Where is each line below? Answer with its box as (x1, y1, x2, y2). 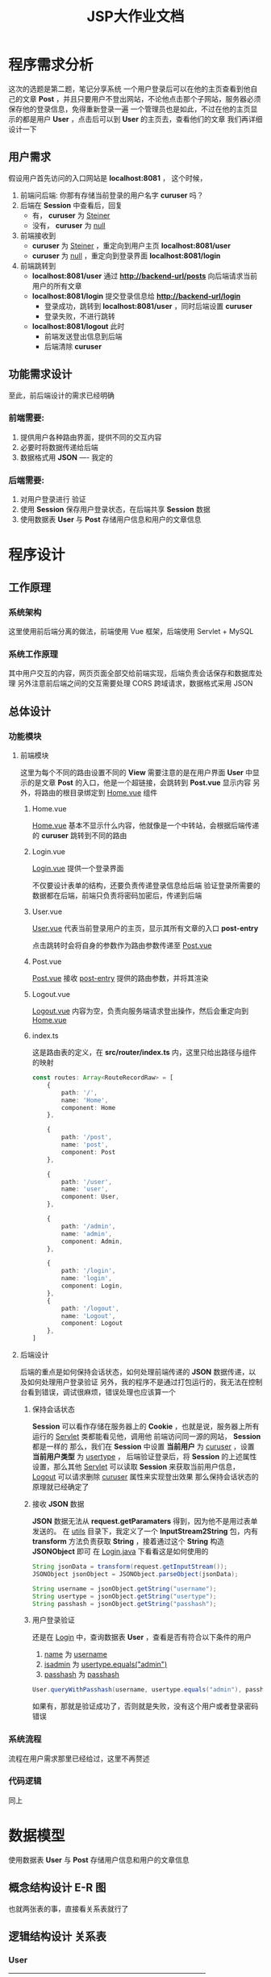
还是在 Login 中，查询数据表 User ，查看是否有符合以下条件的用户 (31, 1633, 252, 1642)
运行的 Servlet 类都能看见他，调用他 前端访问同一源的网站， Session (31, 1432, 261, 1441)
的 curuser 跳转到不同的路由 (31, 831, 127, 840)
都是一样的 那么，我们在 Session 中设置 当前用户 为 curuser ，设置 (31, 1441, 256, 1452)
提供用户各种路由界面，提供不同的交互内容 (19, 432, 162, 442)
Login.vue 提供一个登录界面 (31, 864, 124, 874)
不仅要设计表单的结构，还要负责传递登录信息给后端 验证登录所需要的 (31, 881, 261, 890)
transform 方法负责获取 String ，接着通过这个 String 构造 (31, 1537, 224, 1546)
